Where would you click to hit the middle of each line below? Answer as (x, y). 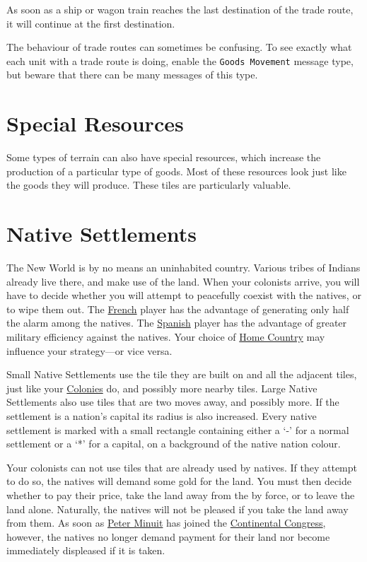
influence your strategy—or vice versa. (89, 350)
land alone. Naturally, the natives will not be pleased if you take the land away (177, 509)
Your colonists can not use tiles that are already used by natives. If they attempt (182, 467)
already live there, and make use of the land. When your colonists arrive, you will (183, 281)
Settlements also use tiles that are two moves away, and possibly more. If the (173, 402)
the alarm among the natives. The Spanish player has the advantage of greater (177, 323)
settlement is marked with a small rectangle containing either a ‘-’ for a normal (178, 429)
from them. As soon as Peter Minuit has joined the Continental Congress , (166, 523)
